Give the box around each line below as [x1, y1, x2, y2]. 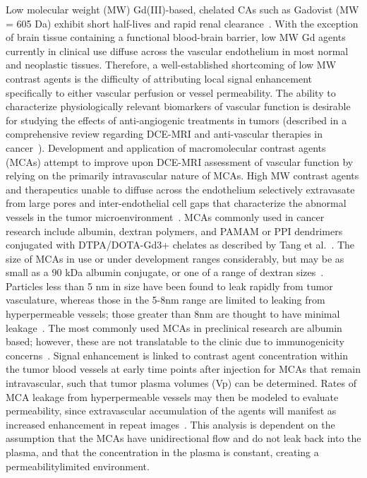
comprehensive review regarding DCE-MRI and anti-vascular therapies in [6, 126, 323, 141]
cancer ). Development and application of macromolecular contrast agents [6, 140, 326, 155]
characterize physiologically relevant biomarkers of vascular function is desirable [6, 99, 351, 114]
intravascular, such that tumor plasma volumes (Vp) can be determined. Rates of [6, 376, 356, 390]
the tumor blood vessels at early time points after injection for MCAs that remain [6, 362, 361, 376]
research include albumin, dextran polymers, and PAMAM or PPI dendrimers [6, 223, 343, 238]
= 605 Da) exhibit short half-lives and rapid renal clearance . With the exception [6, 16, 359, 30]
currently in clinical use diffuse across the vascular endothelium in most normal [6, 43, 349, 58]
